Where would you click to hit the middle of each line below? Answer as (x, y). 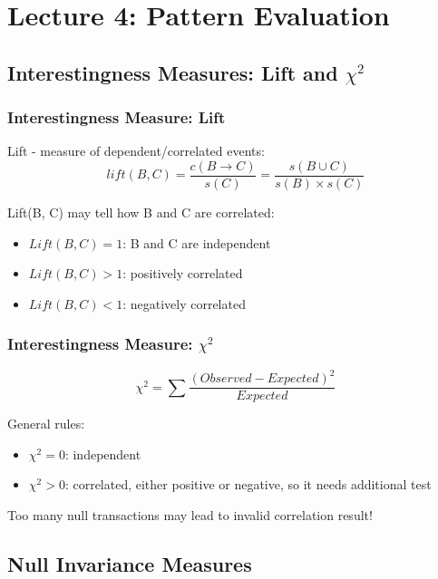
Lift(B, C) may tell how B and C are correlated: (141, 212)
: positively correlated (183, 273)
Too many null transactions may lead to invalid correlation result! (190, 514)
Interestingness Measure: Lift (117, 117)
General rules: (46, 424)
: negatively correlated (184, 303)
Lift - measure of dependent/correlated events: (136, 151)
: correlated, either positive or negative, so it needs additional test (248, 484)
